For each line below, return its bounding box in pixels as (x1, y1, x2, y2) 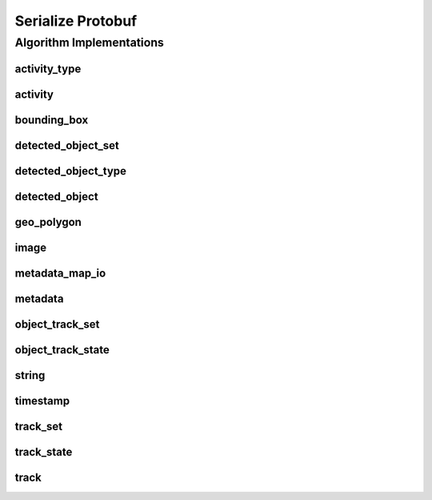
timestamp (14, 393, 70, 408)
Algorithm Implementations (14, 35, 164, 50)
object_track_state (14, 343, 110, 357)
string (14, 369, 46, 382)
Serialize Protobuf (14, 12, 138, 30)
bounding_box (14, 113, 89, 127)
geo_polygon (14, 215, 82, 228)
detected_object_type (14, 164, 127, 178)
